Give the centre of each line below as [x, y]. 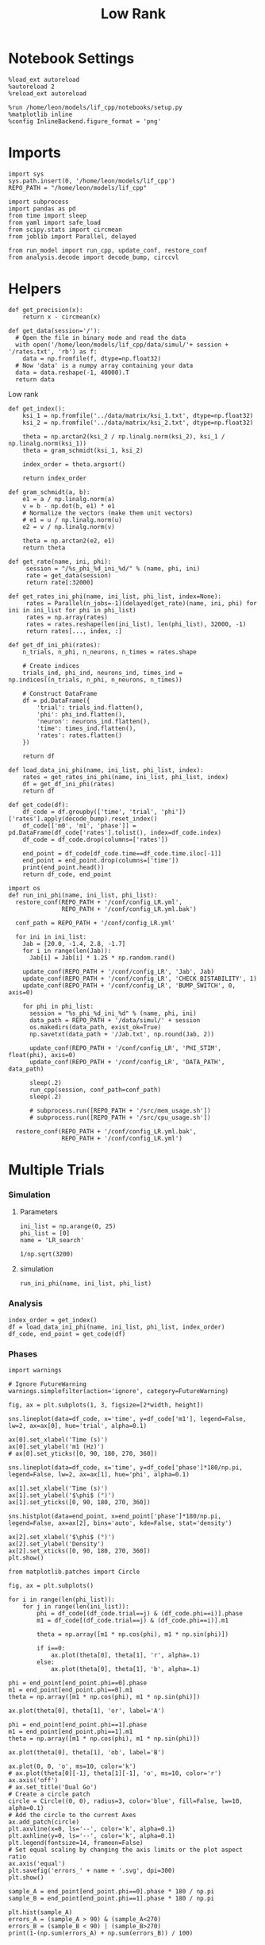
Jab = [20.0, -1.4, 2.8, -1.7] [74, 944]
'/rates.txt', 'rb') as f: [53, 351]
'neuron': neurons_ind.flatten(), [94, 721]
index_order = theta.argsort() [74, 464]
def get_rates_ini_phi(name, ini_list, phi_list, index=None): [115, 596]
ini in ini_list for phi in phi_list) [72, 610]
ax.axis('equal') [37, 1863]
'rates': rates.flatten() [80, 735]
